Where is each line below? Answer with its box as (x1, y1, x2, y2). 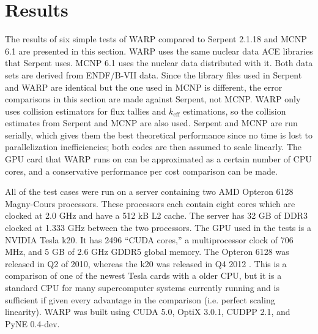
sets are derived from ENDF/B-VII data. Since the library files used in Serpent (5, 68, 302, 81)
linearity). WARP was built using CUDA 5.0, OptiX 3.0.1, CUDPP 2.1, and (5, 305, 290, 318)
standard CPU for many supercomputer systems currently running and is (5, 281, 279, 294)
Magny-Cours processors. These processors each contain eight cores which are (5, 197, 295, 210)
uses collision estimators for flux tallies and (5, 104, 166, 117)
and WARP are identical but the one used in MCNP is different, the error (5, 80, 283, 93)
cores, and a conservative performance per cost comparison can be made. (5, 164, 278, 177)
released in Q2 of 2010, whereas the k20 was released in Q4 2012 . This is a (5, 257, 287, 270)
